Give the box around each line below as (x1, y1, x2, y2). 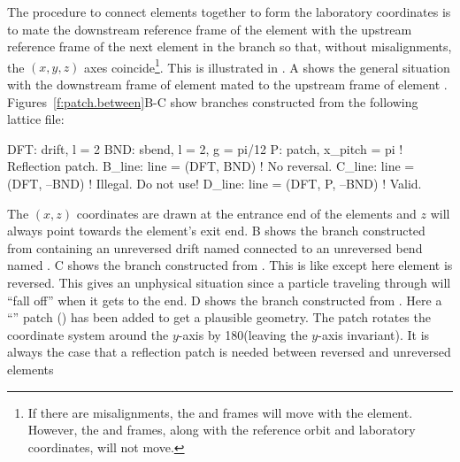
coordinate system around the (7, 325, 169, 343)
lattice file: (7, 110, 65, 128)
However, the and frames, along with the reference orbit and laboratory (27, 420, 416, 439)
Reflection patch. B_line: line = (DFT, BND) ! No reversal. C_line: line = (7, 157, 415, 175)
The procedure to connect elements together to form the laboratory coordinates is (7, 3, 451, 20)
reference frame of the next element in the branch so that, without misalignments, (7, 37, 452, 56)
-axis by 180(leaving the (178, 325, 308, 343)
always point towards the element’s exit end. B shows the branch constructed (7, 221, 425, 240)
